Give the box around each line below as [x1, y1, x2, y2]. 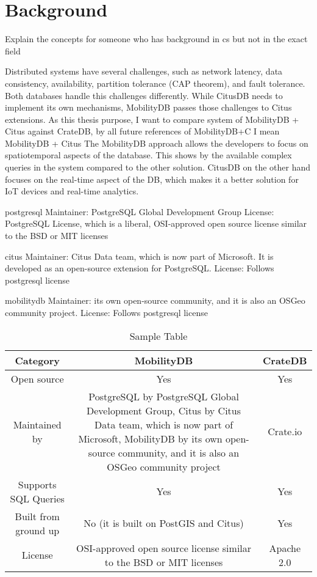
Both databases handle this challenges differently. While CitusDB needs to [5, 89, 283, 101]
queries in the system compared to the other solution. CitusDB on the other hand [5, 161, 311, 174]
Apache [269, 540, 301, 555]
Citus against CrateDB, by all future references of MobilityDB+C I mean [5, 125, 280, 138]
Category [15, 353, 60, 367]
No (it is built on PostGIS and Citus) [84, 516, 244, 531]
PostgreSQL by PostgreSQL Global [88, 389, 239, 403]
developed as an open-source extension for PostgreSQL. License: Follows [5, 262, 274, 274]
